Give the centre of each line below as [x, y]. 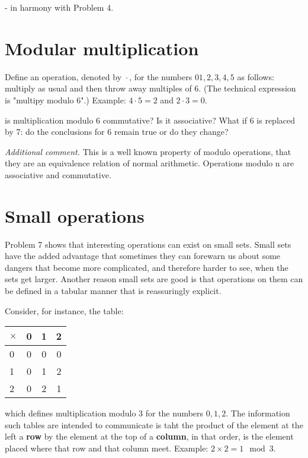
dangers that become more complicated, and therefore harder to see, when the [147, 267]
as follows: [256, 76]
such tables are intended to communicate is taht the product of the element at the [154, 424]
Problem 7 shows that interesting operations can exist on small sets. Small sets [148, 244]
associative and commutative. [58, 174]
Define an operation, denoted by [63, 76]
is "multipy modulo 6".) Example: [65, 100]
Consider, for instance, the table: [64, 310]
